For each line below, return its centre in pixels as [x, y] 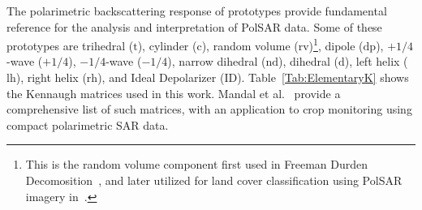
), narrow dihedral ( [217, 61]
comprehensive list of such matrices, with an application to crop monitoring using [209, 109]
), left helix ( [376, 61]
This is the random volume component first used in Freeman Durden [197, 164]
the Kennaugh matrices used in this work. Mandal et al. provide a [174, 93]
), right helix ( [51, 77]
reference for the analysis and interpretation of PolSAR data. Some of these [194, 26]
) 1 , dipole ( [336, 44]
